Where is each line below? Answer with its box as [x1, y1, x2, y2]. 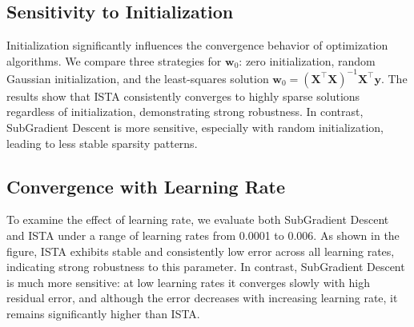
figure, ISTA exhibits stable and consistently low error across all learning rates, [6, 242, 395, 259]
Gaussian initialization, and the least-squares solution [6, 70, 269, 86]
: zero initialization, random [239, 52, 376, 69]
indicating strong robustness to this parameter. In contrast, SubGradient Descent [6, 258, 405, 275]
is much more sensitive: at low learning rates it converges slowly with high [6, 273, 371, 290]
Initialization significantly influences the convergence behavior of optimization [6, 37, 388, 54]
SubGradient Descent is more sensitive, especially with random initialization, [6, 119, 384, 136]
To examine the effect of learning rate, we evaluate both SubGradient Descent [6, 211, 389, 228]
